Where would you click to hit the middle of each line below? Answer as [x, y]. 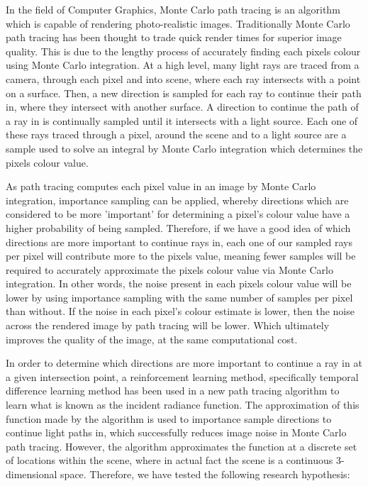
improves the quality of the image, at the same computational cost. [152, 339]
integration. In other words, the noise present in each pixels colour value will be [179, 283]
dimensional [32, 474]
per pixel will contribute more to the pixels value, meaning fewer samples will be [181, 256]
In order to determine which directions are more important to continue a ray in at [184, 363]
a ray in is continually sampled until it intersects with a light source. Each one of [182, 120]
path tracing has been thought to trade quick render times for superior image [174, 37]
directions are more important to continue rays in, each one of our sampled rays [179, 242]
